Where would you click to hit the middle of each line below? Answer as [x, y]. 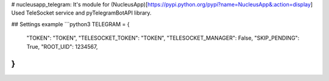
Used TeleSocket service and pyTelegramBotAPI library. [81, 13]
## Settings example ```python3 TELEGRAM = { [70, 24]
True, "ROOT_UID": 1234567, [62, 46]
